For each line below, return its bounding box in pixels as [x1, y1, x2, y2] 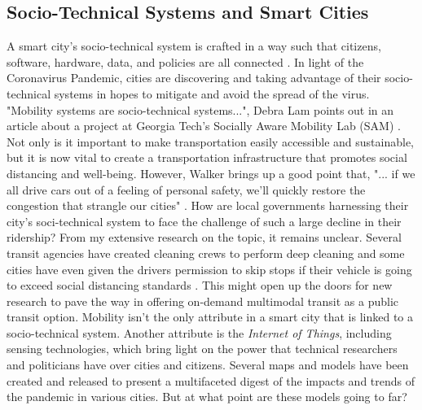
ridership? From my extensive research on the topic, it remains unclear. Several [7, 229, 402, 246]
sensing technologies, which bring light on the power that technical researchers [7, 340, 398, 357]
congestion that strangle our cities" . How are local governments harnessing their [7, 197, 409, 214]
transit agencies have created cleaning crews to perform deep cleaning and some [7, 244, 405, 261]
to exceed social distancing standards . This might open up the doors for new [7, 277, 393, 294]
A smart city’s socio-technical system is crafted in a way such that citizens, [7, 37, 381, 55]
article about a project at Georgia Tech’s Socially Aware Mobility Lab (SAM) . [7, 117, 401, 134]
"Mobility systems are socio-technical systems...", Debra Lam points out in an [7, 101, 394, 118]
